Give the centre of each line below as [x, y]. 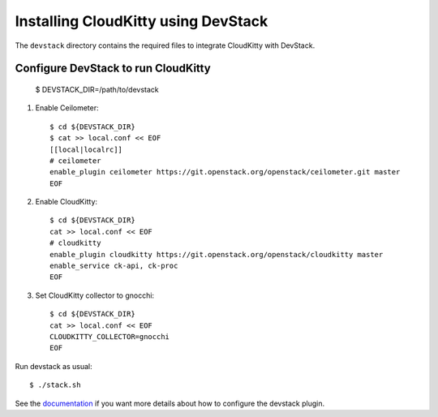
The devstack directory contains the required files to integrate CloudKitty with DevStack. [165, 45]
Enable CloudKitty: [66, 202]
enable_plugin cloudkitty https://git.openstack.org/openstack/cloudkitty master [217, 254]
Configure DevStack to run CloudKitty [113, 69]
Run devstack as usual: [54, 366]
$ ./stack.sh [55, 385]
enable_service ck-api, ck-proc [114, 266]
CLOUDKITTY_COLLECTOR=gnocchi [110, 336]
